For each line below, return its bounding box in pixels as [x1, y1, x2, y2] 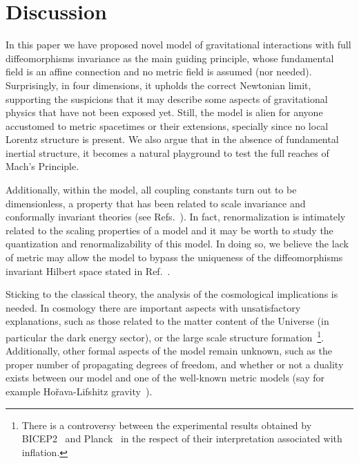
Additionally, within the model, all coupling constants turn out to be [6, 182, 297, 197]
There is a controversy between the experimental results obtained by [21, 417, 312, 432]
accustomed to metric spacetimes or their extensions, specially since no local [6, 118, 329, 133]
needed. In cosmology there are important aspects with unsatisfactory [6, 300, 301, 314]
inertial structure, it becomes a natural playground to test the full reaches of [6, 145, 329, 160]
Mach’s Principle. [6, 159, 79, 173]
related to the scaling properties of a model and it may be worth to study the [6, 223, 333, 237]
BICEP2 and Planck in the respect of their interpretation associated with [21, 431, 342, 446]
